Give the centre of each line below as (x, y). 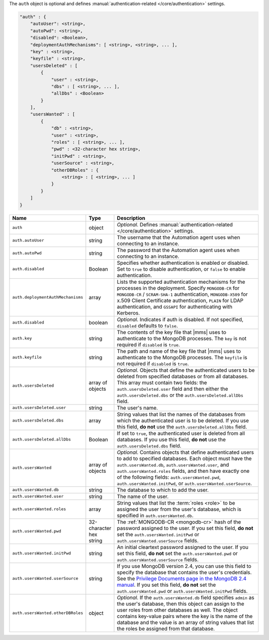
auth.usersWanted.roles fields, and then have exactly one (183, 471)
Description (131, 218)
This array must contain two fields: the (162, 382)
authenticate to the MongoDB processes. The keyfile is (182, 357)
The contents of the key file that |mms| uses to (172, 332)
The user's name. (137, 408)
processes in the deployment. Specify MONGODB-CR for (178, 288)
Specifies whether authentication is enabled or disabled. (183, 263)
